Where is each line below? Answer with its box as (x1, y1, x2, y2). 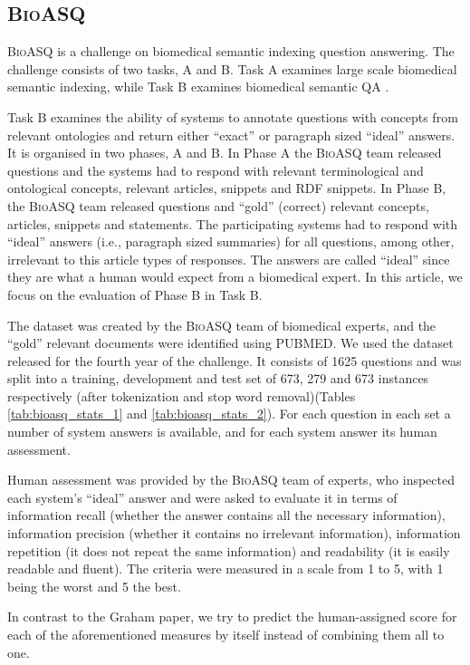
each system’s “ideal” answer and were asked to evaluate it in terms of (7, 487, 398, 506)
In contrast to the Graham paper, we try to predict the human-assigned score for (7, 607, 457, 626)
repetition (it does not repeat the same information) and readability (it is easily (7, 541, 450, 560)
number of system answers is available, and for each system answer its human (7, 422, 437, 441)
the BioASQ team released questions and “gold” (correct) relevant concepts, (7, 196, 429, 215)
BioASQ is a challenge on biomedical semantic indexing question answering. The (7, 42, 455, 61)
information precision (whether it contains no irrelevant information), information (7, 524, 461, 543)
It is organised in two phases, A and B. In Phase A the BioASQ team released (7, 143, 442, 162)
